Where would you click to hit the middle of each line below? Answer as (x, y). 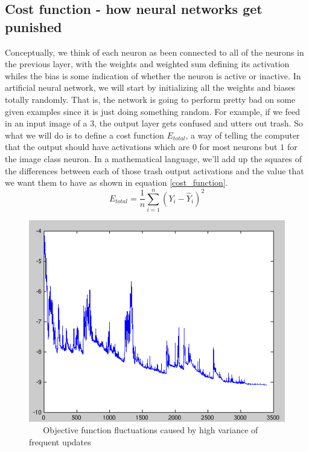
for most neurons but (238, 147)
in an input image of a (46, 123)
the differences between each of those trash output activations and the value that (154, 170)
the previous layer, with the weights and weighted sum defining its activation (147, 64)
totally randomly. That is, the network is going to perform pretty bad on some (150, 99)
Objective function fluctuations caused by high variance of (151, 430)
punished (33, 26)
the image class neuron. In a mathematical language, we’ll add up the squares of (153, 158)
